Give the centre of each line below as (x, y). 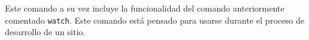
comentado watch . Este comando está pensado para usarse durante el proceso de (155, 20)
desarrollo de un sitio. (45, 32)
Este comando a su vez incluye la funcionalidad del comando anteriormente (145, 8)
